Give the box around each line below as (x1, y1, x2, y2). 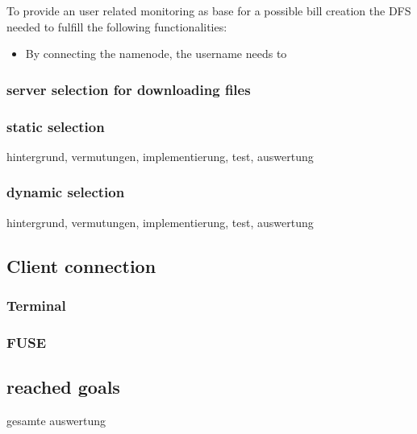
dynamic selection (6, 182, 125, 202)
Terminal (6, 295, 66, 315)
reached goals (6, 374, 120, 399)
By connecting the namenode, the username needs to (25, 45, 287, 62)
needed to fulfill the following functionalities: (6, 18, 227, 35)
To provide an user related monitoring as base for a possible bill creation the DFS (6, 2, 411, 19)
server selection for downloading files (6, 79, 251, 99)
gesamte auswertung (6, 411, 106, 428)
